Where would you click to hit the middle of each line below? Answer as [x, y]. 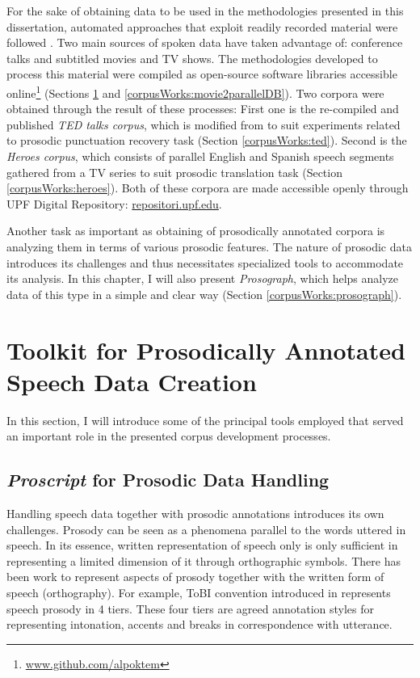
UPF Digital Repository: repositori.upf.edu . [114, 203]
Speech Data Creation [132, 381]
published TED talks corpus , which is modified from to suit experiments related [204, 124]
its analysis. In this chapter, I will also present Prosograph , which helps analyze [202, 278]
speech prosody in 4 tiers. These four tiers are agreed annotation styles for [191, 608]
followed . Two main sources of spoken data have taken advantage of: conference [205, 42]
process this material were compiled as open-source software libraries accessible [202, 74]
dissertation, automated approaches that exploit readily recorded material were [202, 26]
